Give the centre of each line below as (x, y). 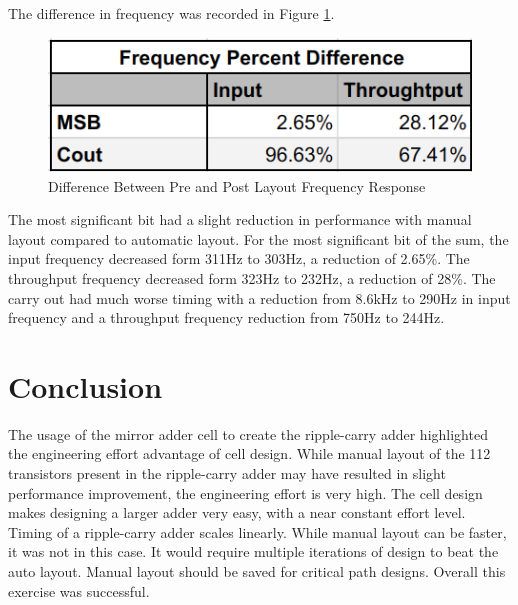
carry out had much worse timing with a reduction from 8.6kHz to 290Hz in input (259, 297)
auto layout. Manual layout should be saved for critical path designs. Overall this (257, 570)
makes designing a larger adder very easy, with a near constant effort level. (237, 512)
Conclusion (85, 385)
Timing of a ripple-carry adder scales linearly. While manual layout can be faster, (257, 531)
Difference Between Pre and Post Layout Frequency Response (237, 185)
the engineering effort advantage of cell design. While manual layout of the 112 (249, 453)
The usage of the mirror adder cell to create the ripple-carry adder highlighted (248, 433)
